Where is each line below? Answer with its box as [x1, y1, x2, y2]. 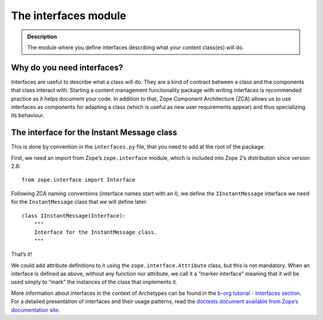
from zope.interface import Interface [22, 177, 136, 183]
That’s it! [11, 250, 32, 258]
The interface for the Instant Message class [11, 128, 178, 138]
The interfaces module [11, 9, 127, 22]
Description [27, 33, 57, 40]
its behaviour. [11, 111, 45, 119]
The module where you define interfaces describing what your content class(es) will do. [27, 44, 244, 51]
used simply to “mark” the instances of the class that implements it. [11, 279, 178, 286]
